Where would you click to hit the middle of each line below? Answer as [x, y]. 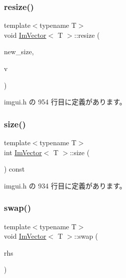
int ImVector [23, 152]
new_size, [19, 51]
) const [15, 169]
